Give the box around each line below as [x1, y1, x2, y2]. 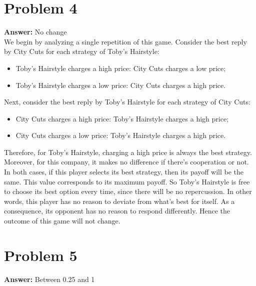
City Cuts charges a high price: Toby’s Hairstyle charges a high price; [15, 113, 229, 123]
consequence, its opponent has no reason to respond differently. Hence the [4, 205, 230, 216]
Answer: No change [4, 26, 67, 37]
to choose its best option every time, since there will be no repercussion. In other [4, 186, 252, 196]
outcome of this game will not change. [4, 215, 120, 226]
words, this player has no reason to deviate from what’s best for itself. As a [4, 195, 235, 206]
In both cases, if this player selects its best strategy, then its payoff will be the [4, 166, 244, 177]
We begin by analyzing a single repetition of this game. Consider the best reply [4, 36, 247, 46]
